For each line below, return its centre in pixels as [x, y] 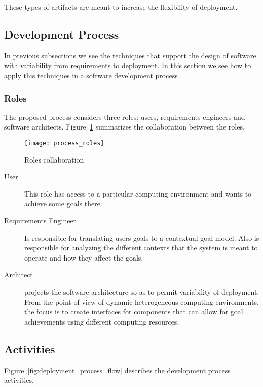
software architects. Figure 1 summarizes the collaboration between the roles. [124, 127]
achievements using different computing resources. [102, 321]
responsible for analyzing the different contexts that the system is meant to [141, 248]
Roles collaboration [54, 159]
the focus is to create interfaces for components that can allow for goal [134, 312]
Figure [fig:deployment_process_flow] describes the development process [117, 370]
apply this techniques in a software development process [91, 75]
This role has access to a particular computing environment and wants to [138, 193]
